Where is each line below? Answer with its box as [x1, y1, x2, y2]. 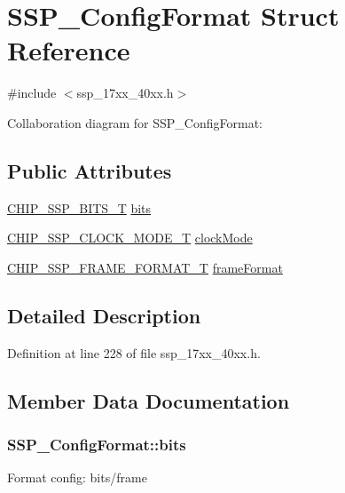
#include [7, 83, 57, 102]
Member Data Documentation [7, 386, 290, 414]
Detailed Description [7, 301, 201, 329]
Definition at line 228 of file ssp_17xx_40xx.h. [7, 343, 261, 362]
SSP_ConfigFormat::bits [7, 433, 186, 455]
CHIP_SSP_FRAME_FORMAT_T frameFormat [7, 258, 283, 276]
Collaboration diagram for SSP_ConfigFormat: [7, 113, 263, 131]
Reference [7, 32, 130, 68]
